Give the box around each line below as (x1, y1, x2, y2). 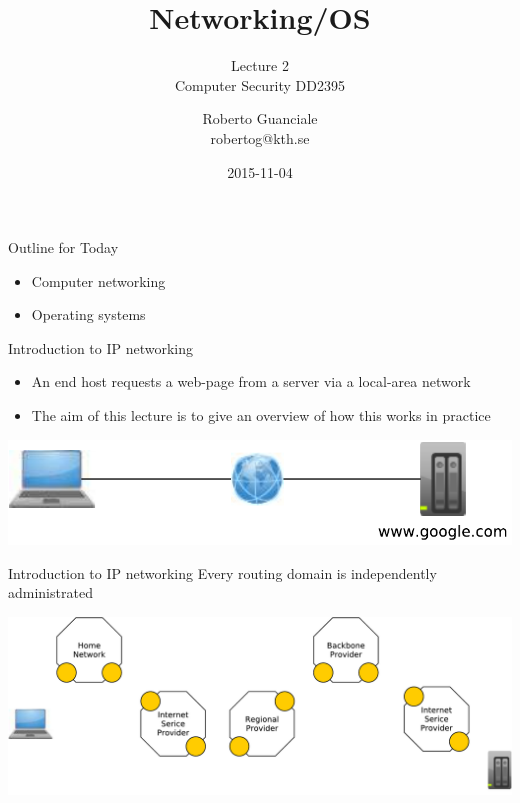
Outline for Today (8, 237, 119, 258)
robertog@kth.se (210, 127, 310, 148)
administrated (8, 582, 93, 603)
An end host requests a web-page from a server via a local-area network (31, 371, 471, 392)
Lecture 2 (231, 55, 289, 76)
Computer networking (31, 270, 166, 291)
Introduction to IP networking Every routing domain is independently (8, 562, 437, 583)
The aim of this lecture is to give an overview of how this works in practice (31, 405, 491, 426)
